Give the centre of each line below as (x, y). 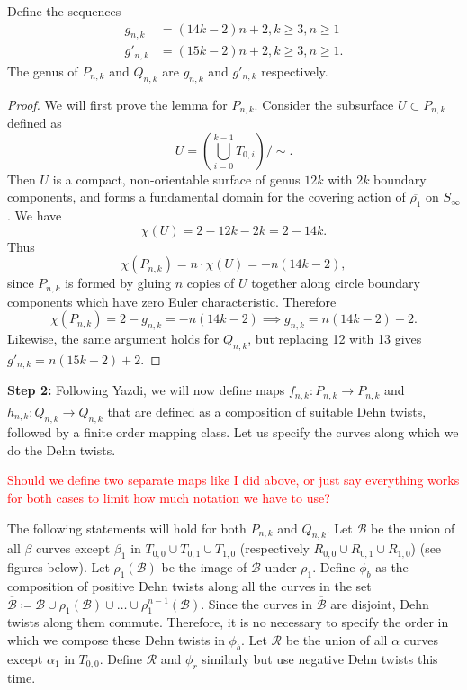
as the (392, 567)
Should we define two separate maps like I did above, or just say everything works (233, 480)
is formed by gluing (118, 283)
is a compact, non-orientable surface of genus (176, 179)
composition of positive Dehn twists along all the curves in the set (189, 585)
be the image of (204, 567)
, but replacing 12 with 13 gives (335, 339)
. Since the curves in (257, 603)
